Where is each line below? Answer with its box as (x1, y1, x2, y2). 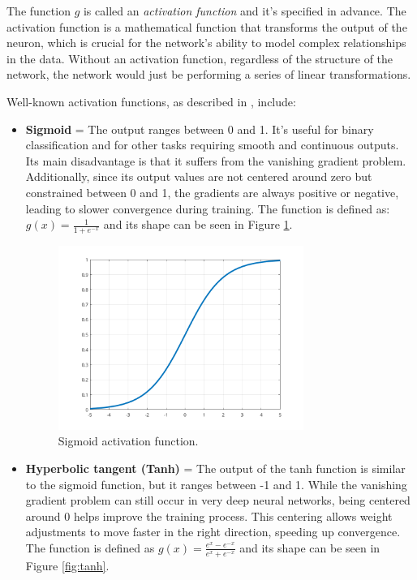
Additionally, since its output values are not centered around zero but (25, 168, 372, 185)
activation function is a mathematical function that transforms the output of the (6, 18, 407, 35)
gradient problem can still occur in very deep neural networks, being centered (25, 492, 411, 509)
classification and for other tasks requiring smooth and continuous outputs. (25, 136, 399, 153)
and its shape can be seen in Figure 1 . (103, 216, 293, 233)
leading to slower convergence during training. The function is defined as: (25, 200, 390, 217)
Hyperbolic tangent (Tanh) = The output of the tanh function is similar (25, 459, 406, 476)
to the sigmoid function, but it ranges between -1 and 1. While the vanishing (25, 475, 407, 492)
